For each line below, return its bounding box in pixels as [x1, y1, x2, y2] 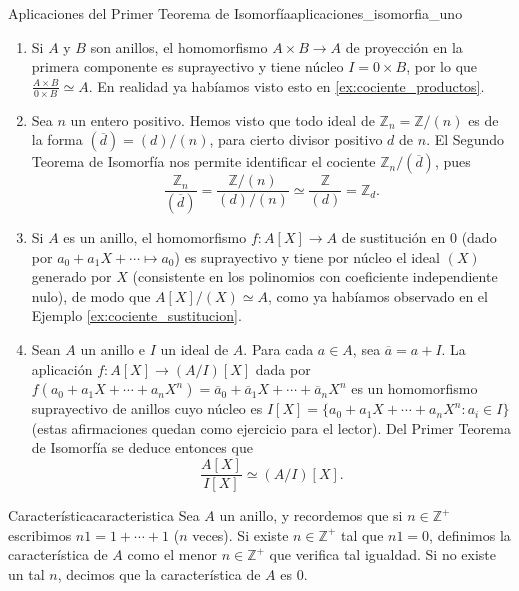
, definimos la [429, 524, 511, 545]
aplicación [31, 358, 93, 379]
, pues [434, 151, 471, 172]
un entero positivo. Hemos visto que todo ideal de [70, 109, 375, 130]
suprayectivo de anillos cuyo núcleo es [31, 398, 263, 419]
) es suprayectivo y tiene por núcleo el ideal [174, 246, 440, 267]
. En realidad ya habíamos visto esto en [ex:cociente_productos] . [88, 75, 485, 96]
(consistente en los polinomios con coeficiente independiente [132, 266, 498, 287]
